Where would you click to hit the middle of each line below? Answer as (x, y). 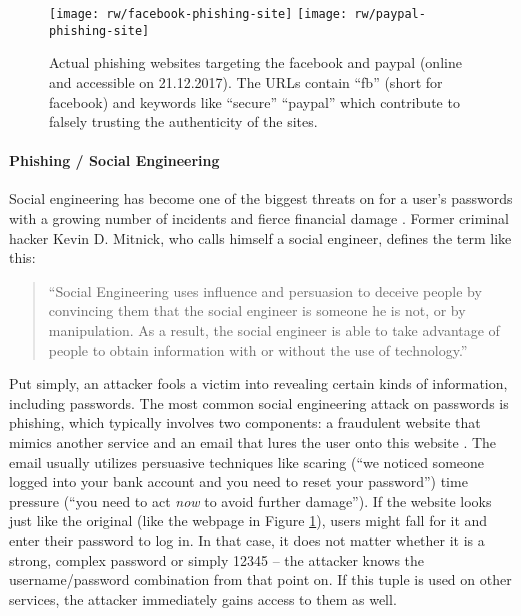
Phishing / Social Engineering (114, 160)
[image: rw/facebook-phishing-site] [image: (198, 14)
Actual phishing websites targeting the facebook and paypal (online (255, 62)
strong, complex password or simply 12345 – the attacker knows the (217, 559)
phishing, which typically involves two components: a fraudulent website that (245, 422)
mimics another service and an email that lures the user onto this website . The (253, 442)
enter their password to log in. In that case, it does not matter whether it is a (247, 539)
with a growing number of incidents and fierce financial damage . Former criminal (259, 218)
